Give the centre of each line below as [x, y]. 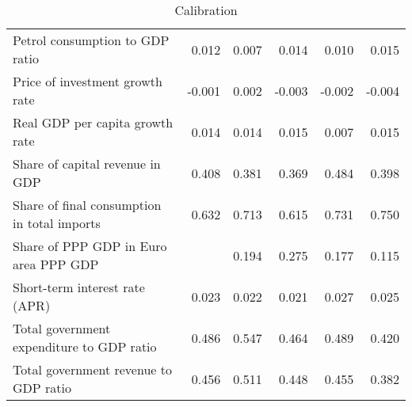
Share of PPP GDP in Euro [90, 246]
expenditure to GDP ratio [85, 346]
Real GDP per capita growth [93, 122]
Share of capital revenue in [87, 164]
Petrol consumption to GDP [91, 40]
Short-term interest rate [79, 287]
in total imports [57, 223]
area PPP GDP [56, 264]
